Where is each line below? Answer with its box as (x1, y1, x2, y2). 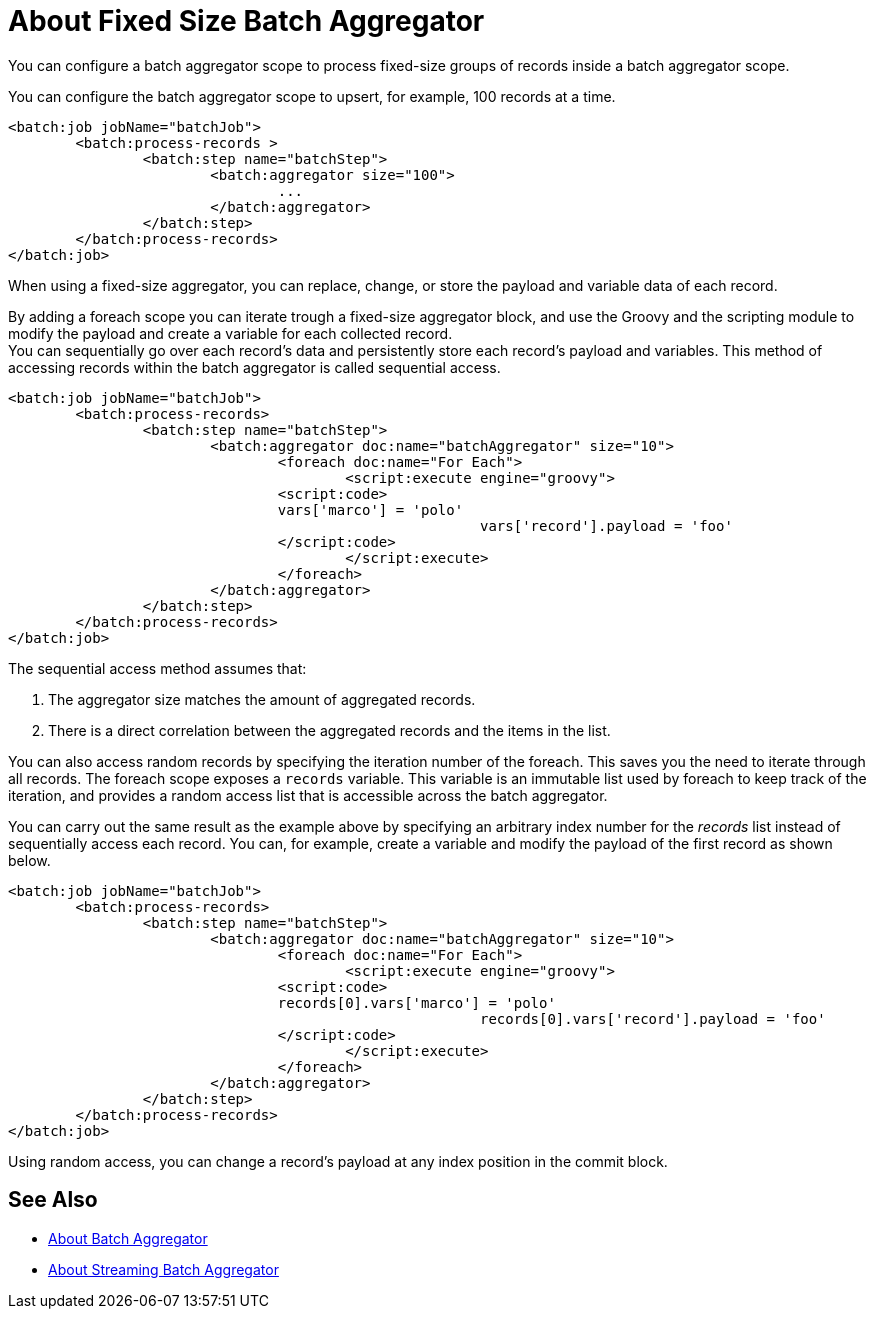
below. (8, 851, 51, 869)
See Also (8, 1187, 98, 1213)
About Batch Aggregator (48, 1229, 208, 1247)
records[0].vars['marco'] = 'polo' (277, 994, 556, 1011)
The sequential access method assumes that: (8, 659, 307, 677)
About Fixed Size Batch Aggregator (8, 4, 485, 38)
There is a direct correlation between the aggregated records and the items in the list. (48, 721, 611, 739)
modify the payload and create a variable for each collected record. (8, 324, 453, 342)
